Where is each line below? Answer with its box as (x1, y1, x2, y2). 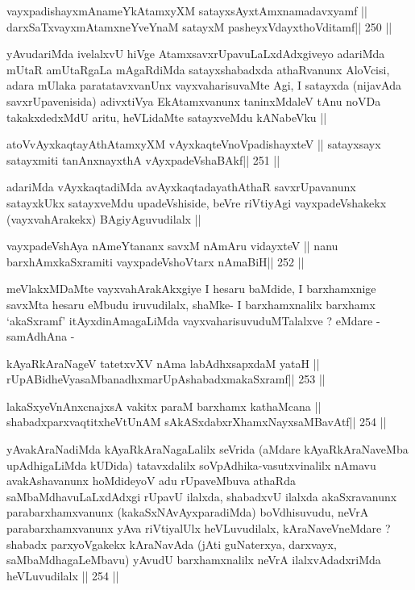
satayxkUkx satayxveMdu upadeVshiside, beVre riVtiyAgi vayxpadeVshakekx (6, 194, 387, 211)
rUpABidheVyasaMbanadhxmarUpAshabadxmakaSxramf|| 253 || (6, 370, 326, 387)
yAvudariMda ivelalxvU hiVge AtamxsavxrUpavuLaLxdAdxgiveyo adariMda (6, 45, 385, 62)
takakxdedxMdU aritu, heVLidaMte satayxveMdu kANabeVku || (6, 108, 327, 125)
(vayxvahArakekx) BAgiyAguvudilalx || (6, 210, 201, 227)
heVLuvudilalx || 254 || (6, 567, 119, 584)
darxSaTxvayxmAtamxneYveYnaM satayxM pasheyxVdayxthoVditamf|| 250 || (6, 18, 392, 35)
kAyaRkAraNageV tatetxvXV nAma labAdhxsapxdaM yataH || (6, 354, 320, 371)
